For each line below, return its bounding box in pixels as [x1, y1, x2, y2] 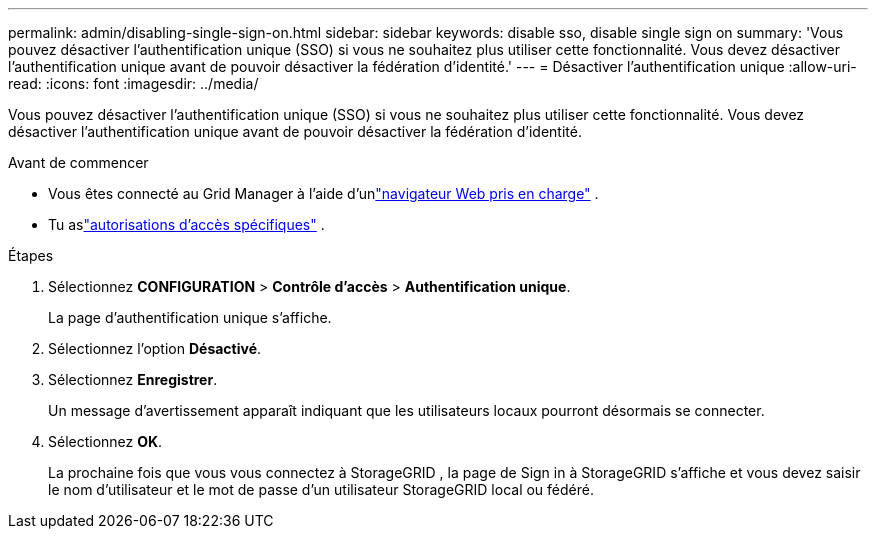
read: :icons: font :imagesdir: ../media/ [8, 75, 259, 92]
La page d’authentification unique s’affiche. [48, 309, 332, 326]
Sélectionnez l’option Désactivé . [48, 340, 262, 357]
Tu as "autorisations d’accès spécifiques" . [48, 216, 325, 233]
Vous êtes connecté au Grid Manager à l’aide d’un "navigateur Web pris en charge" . [48, 185, 599, 202]
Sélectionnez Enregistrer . [48, 371, 218, 388]
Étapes [8, 247, 54, 264]
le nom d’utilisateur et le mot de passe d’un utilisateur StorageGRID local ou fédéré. [48, 481, 594, 498]
